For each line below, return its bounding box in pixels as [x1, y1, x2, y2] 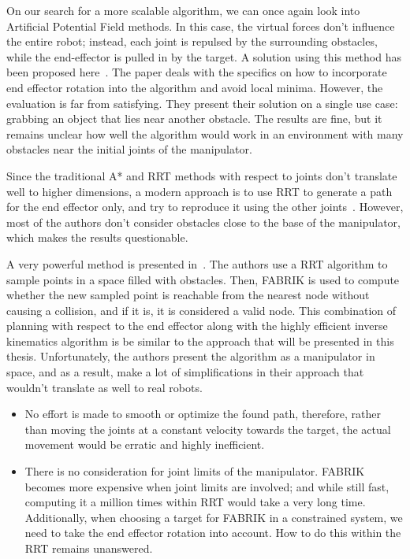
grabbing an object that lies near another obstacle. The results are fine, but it [6, 110, 382, 127]
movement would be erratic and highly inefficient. [24, 436, 265, 453]
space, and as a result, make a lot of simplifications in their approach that [6, 364, 364, 380]
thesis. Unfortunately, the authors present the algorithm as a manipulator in [6, 348, 375, 365]
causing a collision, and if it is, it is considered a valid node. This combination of [6, 302, 397, 318]
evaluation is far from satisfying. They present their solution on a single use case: [6, 94, 398, 111]
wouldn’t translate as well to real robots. [6, 379, 203, 395]
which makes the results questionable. [6, 229, 188, 246]
